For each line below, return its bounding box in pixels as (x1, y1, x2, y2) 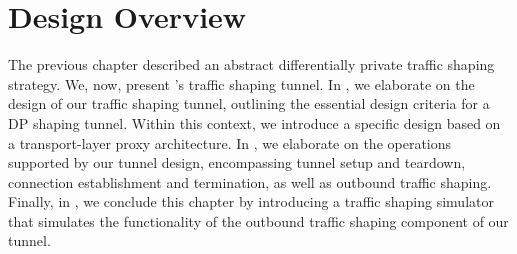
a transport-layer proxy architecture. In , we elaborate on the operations (8, 132, 452, 153)
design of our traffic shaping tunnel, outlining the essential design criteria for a (8, 93, 490, 114)
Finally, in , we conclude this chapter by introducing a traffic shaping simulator (8, 191, 494, 212)
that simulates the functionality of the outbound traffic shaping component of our (8, 210, 509, 231)
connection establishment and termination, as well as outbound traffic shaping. (8, 171, 492, 192)
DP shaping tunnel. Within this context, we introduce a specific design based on (8, 112, 501, 133)
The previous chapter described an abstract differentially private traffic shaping (8, 54, 495, 75)
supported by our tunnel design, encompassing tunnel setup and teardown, (8, 152, 466, 173)
